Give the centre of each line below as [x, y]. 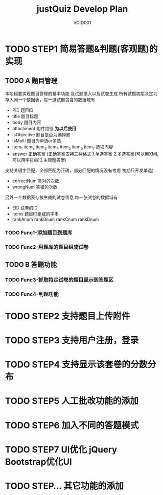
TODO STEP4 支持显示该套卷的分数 [76, 365]
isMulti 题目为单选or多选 [36, 141]
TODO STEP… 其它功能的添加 [64, 486]
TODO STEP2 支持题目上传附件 [68, 316]
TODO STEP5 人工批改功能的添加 [72, 401]
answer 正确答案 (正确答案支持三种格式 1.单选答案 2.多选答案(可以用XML [85, 154]
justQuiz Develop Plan [82, 9]
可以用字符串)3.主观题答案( [39, 160]
